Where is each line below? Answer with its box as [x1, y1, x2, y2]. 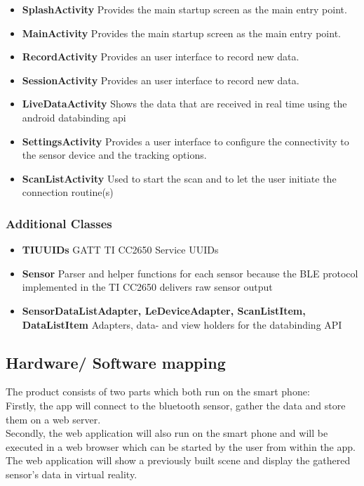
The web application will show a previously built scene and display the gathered [6, 453, 351, 468]
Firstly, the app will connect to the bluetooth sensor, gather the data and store [6, 398, 346, 412]
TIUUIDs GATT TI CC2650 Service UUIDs [22, 242, 219, 257]
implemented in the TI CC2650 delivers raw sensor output [22, 280, 273, 294]
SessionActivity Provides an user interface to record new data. [22, 72, 299, 87]
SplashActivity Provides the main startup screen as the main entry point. [22, 2, 347, 16]
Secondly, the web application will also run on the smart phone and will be [6, 426, 328, 440]
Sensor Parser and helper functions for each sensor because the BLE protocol [22, 265, 358, 280]
